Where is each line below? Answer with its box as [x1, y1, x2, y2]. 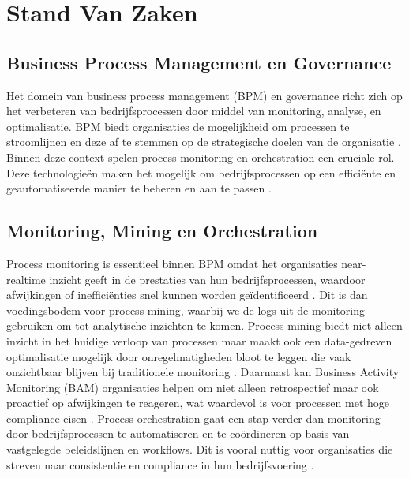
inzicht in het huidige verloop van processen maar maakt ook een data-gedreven [6, 332, 392, 349]
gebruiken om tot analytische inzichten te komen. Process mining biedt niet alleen [6, 317, 403, 334]
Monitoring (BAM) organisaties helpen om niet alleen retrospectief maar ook [6, 379, 379, 395]
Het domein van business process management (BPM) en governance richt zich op [6, 87, 403, 103]
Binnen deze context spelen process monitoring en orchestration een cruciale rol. [6, 148, 395, 165]
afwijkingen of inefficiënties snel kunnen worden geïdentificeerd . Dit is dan [6, 286, 368, 303]
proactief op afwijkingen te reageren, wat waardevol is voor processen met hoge [6, 394, 389, 411]
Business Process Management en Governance [6, 50, 392, 74]
